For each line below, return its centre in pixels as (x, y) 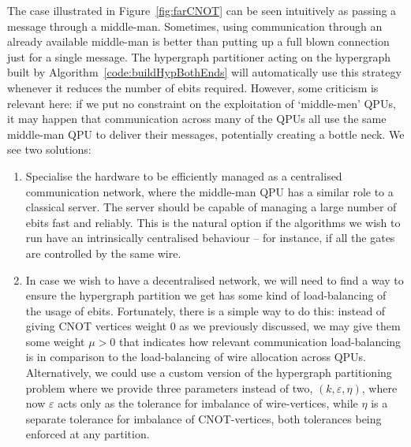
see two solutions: (49, 149)
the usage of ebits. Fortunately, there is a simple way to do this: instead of (205, 310)
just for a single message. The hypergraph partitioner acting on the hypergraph (199, 56)
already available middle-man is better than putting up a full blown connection (198, 41)
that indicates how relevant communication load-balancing (260, 341)
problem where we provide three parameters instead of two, (169, 387)
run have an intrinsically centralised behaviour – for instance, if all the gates (210, 238)
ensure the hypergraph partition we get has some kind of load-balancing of (206, 295)
